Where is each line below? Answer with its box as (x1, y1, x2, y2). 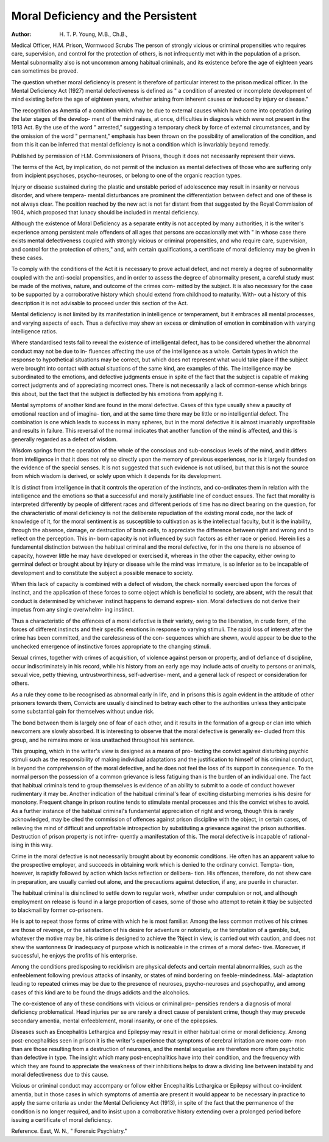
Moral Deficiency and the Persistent (11, 9, 197, 23)
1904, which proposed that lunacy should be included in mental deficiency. (11, 208, 199, 216)
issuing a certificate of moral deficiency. (11, 1116, 112, 1124)
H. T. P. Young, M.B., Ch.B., (59, 31, 128, 38)
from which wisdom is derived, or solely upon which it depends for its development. (11, 472, 222, 480)
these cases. (11, 254, 44, 261)
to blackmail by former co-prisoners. (11, 906, 104, 914)
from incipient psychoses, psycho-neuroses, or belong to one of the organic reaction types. (11, 172, 242, 179)
